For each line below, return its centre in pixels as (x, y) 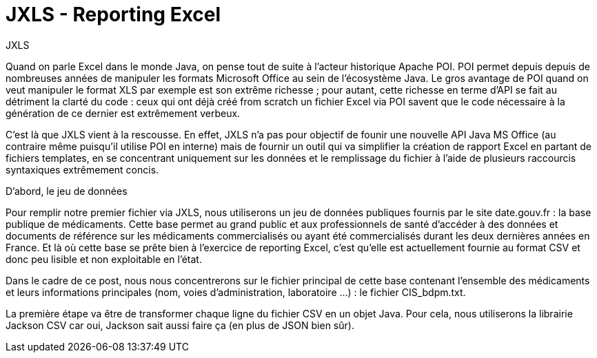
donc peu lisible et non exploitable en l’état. (104, 259)
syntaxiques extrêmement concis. (82, 169)
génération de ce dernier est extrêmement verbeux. (123, 113)
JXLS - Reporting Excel (113, 14)
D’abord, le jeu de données (67, 191)
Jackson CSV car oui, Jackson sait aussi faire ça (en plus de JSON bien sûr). (180, 325)
